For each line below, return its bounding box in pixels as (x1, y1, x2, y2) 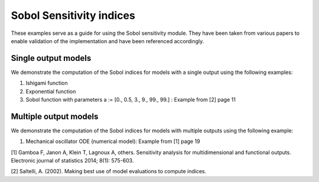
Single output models (11, 53, 92, 63)
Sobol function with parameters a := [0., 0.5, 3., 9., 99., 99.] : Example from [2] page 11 (25, 96, 236, 103)
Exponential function (25, 87, 76, 95)
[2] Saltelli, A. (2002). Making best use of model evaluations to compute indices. (11, 168, 207, 175)
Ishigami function (25, 80, 68, 87)
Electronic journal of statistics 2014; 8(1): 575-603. (11, 157, 134, 164)
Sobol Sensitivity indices (11, 9, 135, 22)
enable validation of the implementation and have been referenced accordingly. (11, 37, 204, 44)
